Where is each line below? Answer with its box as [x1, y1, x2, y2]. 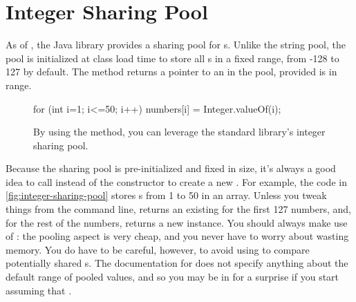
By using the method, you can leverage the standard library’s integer [33, 124, 326, 139]
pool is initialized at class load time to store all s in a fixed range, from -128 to [6, 50, 339, 65]
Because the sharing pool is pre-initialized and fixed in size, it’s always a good [6, 161, 336, 176]
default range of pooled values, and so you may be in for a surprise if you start [6, 270, 339, 284]
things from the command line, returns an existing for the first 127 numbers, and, [6, 202, 351, 216]
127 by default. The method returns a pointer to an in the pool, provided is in [6, 64, 337, 79]
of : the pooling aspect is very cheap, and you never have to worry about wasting [6, 229, 349, 243]
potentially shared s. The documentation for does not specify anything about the [6, 256, 348, 270]
